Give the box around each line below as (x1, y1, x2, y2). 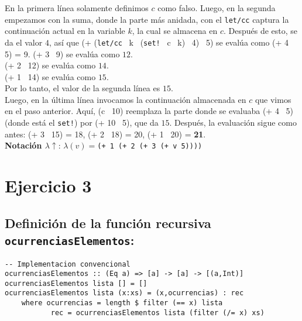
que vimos (255, 93, 291, 105)
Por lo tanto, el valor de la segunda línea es (5, 82, 160, 94)
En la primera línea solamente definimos (5, 2, 149, 13)
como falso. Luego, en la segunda (157, 2, 276, 13)
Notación (5, 139, 42, 151)
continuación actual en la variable (5, 25, 125, 37)
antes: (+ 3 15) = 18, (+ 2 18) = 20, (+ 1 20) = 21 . (5, 127, 206, 140)
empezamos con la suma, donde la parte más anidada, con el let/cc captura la (5, 13, 289, 25)
